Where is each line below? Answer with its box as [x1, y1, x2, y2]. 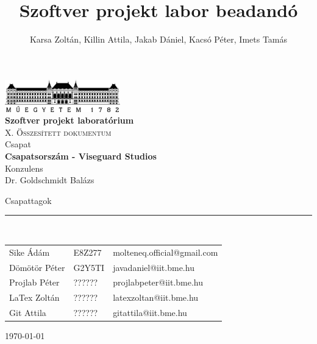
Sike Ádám [9, 245, 50, 258]
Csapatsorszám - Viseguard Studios [5, 149, 157, 162]
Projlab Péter [9, 276, 60, 289]
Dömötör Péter [9, 261, 65, 273]
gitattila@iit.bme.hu [113, 306, 187, 319]
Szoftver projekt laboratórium [5, 114, 134, 127]
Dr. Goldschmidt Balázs [5, 174, 94, 186]
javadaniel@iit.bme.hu [113, 261, 194, 273]
